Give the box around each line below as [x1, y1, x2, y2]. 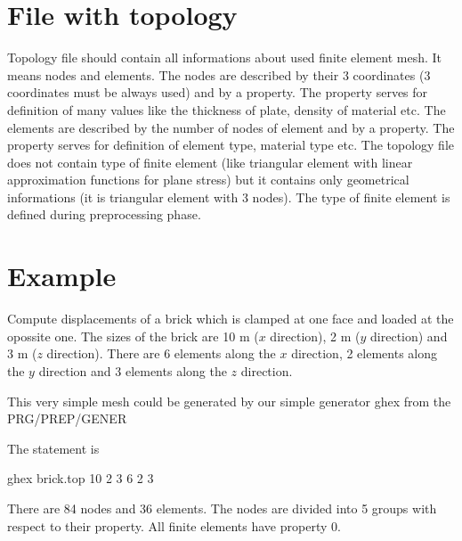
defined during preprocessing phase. [7, 205, 201, 224]
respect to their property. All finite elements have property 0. [7, 516, 341, 535]
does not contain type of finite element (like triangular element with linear [7, 152, 413, 171]
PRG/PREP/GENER [7, 409, 127, 428]
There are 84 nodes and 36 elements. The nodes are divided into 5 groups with [7, 498, 437, 517]
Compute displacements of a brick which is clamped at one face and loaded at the [7, 309, 454, 328]
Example [7, 258, 117, 294]
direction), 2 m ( [270, 326, 361, 345]
